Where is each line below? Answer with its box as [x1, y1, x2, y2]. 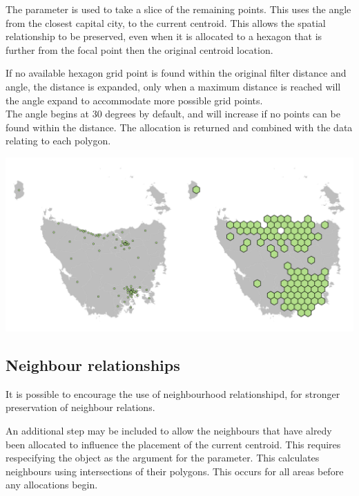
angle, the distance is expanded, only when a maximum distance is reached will [6, 79, 341, 93]
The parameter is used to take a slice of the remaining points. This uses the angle [6, 2, 351, 16]
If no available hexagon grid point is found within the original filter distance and [6, 66, 347, 80]
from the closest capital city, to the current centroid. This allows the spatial [6, 15, 326, 30]
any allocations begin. [6, 477, 98, 492]
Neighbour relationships [6, 354, 180, 375]
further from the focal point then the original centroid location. [6, 42, 273, 57]
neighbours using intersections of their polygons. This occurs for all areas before [6, 464, 344, 478]
